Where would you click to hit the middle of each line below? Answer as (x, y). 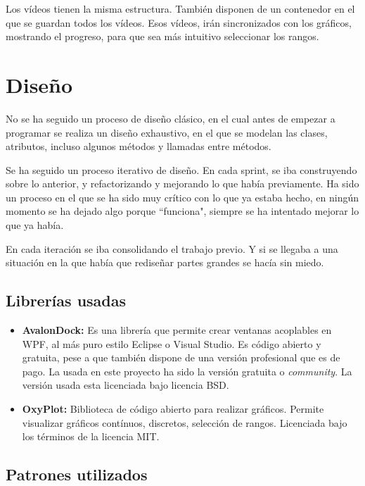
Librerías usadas (66, 300)
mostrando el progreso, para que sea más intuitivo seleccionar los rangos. (162, 36)
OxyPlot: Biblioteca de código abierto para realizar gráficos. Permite (173, 409)
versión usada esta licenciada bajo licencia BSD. (126, 385)
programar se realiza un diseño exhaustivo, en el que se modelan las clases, (167, 132)
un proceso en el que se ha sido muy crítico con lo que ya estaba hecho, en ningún (182, 197)
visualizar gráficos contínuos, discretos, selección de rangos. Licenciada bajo (185, 422)
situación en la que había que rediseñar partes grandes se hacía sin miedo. (165, 262)
